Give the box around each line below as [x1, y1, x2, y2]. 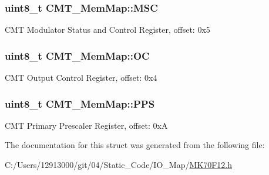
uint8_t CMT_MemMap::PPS [5, 96, 155, 111]
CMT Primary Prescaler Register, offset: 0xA [5, 119, 168, 131]
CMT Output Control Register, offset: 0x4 [5, 71, 157, 84]
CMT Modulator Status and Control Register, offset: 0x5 [5, 23, 210, 36]
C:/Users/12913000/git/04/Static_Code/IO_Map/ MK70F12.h [5, 159, 232, 171]
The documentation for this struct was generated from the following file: [5, 139, 265, 151]
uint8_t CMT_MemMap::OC [5, 48, 150, 63]
